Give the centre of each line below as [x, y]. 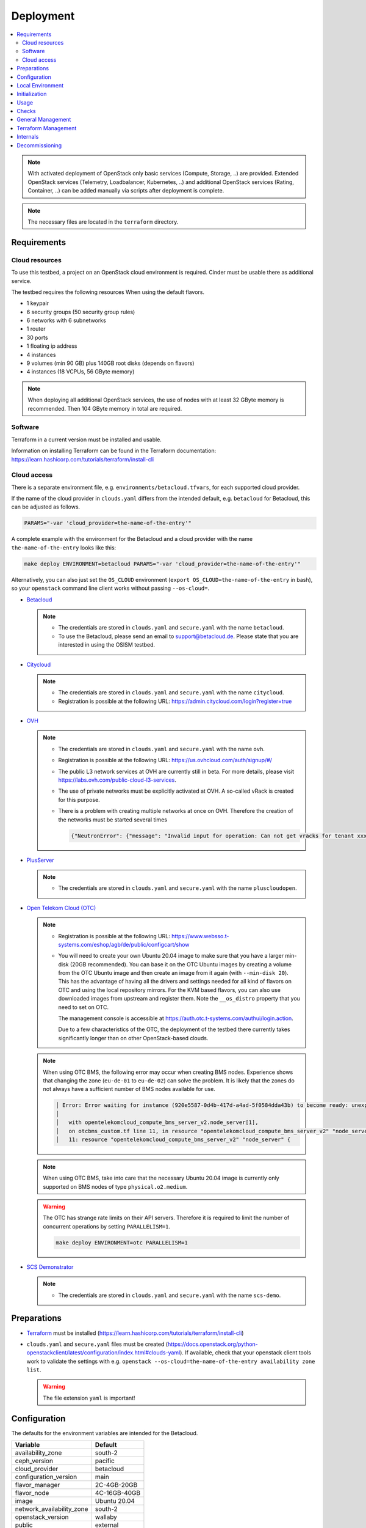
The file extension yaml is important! [89, 1398]
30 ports [37, 337]
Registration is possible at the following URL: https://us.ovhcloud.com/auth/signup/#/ [165, 760]
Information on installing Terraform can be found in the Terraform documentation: [114, 451]
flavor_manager [38, 1485]
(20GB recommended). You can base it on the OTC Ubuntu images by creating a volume [181, 964]
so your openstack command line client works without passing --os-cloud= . [110, 588]
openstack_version [42, 1517]
